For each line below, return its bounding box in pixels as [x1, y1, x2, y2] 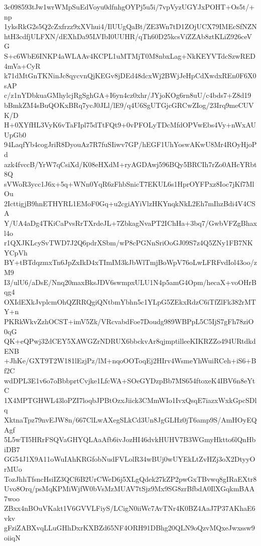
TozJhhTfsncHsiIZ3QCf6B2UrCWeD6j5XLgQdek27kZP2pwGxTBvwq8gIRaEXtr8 [4, 473, 257, 484]
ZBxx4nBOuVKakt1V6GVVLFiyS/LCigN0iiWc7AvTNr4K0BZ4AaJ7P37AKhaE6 [4, 503, 255, 513]
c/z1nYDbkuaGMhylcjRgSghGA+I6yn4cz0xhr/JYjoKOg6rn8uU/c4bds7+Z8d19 [4, 90, 251, 100]
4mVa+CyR [4, 60, 41, 71]
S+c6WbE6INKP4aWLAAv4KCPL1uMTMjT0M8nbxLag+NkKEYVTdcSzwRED [4, 50, 255, 61]
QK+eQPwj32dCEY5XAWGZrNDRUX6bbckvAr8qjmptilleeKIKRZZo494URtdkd [4, 336, 256, 346]
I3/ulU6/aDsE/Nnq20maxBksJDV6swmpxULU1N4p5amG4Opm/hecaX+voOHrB [4, 277, 257, 287]
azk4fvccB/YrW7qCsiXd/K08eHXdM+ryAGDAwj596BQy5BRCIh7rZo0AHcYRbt [4, 159, 257, 169]
